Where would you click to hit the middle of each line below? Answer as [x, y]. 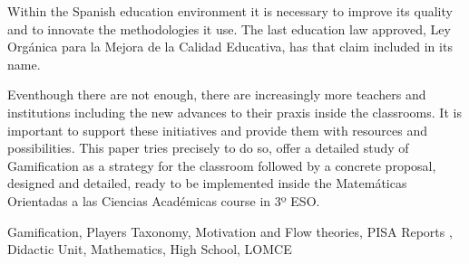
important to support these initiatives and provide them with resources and [217, 130]
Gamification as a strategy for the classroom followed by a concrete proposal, [222, 165]
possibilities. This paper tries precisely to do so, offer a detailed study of [208, 148]
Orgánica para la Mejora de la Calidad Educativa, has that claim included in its [230, 47]
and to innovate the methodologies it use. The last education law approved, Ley [229, 28]
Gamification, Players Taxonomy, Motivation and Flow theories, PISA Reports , [230, 231]
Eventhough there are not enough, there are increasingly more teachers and [217, 94]
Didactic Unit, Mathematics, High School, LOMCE [150, 249]
